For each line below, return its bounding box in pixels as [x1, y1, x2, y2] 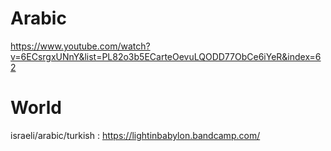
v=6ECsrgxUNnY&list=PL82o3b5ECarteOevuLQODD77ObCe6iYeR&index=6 [10, 50, 322, 62]
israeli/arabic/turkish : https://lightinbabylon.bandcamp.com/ [10, 129, 261, 141]
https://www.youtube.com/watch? [10, 40, 151, 52]
